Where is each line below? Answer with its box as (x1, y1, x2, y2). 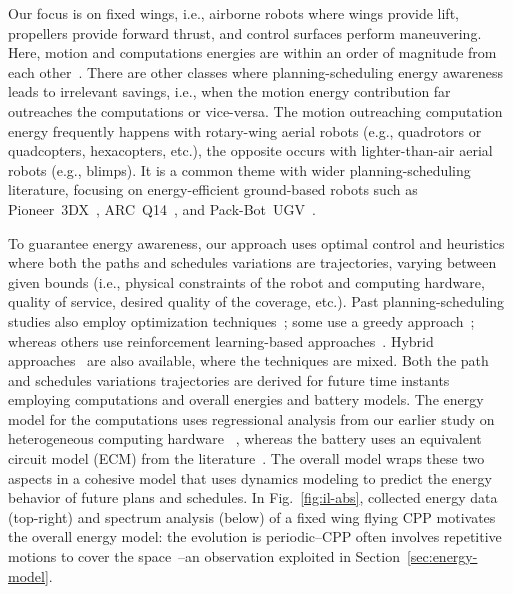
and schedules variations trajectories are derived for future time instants (8, 369, 450, 390)
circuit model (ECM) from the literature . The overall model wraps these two (8, 448, 485, 469)
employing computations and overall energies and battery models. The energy (8, 389, 484, 410)
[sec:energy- (406, 546, 478, 567)
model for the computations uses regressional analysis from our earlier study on (8, 408, 495, 429)
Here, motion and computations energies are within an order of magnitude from (8, 42, 497, 63)
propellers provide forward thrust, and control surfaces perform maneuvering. (8, 22, 482, 43)
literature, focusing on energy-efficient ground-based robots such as (8, 179, 418, 200)
